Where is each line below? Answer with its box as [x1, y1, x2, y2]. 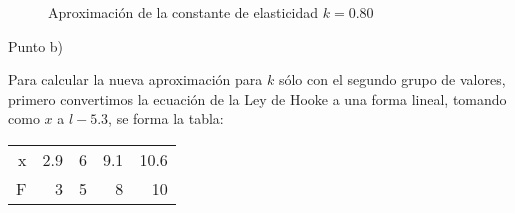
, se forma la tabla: [108, 108, 224, 129]
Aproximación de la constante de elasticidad [48, 2, 319, 22]
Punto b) [8, 35, 64, 56]
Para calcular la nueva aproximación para [8, 69, 263, 90]
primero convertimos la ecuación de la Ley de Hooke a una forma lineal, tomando [8, 88, 507, 109]
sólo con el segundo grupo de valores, [278, 69, 506, 90]
